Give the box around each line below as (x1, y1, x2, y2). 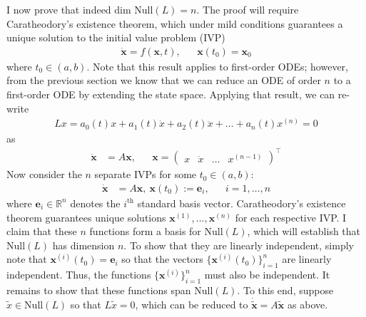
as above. (288, 296, 328, 311)
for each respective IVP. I (235, 209, 347, 224)
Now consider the (6, 167, 82, 182)
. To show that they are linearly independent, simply (123, 237, 354, 252)
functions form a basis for (89, 224, 201, 239)
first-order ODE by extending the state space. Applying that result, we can (6, 87, 335, 101)
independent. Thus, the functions (6, 267, 151, 282)
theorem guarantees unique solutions (6, 209, 166, 224)
